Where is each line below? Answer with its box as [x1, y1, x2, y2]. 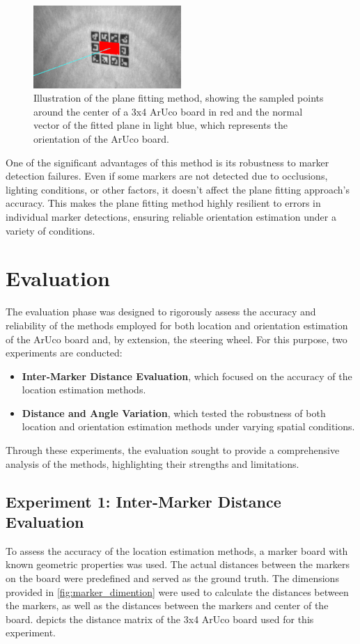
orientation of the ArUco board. [33, 132, 169, 146]
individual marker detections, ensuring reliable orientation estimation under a [6, 210, 336, 223]
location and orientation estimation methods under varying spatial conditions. [22, 419, 355, 434]
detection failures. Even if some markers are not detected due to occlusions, [6, 168, 328, 183]
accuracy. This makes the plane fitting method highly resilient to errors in [6, 196, 321, 210]
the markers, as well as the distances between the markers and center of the [6, 598, 329, 613]
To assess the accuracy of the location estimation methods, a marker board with [6, 543, 348, 558]
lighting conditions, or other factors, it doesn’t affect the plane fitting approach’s [6, 182, 350, 196]
